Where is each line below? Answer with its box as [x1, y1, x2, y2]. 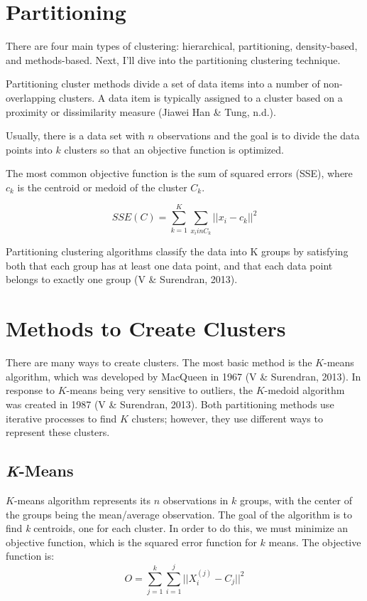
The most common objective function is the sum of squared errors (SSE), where [6, 166, 353, 181]
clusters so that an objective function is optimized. [64, 142, 284, 156]
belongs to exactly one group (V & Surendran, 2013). [6, 272, 238, 287]
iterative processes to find [6, 410, 117, 425]
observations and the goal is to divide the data [157, 128, 360, 143]
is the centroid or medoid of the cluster [17, 179, 187, 194]
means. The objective [268, 534, 361, 549]
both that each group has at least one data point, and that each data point [6, 257, 333, 272]
